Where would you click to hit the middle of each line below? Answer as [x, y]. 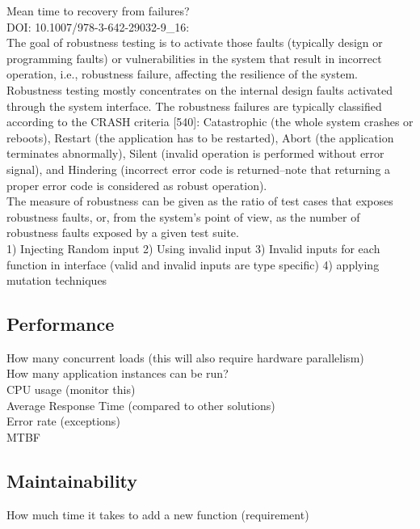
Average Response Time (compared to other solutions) [141, 405]
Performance [61, 324]
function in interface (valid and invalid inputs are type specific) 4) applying [193, 264]
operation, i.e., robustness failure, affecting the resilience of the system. [182, 74]
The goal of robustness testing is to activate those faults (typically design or [195, 42]
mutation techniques [57, 280]
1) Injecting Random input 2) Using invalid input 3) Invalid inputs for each [193, 248]
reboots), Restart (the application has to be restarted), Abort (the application [200, 137]
